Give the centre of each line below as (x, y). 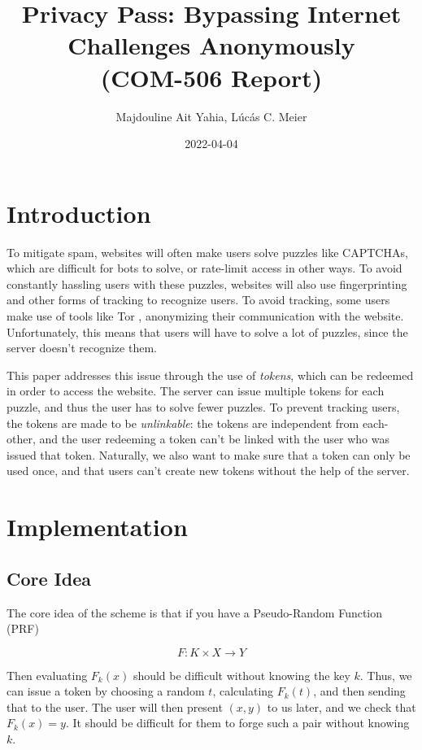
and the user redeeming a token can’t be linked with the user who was (214, 439)
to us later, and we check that (342, 706)
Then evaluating (47, 675)
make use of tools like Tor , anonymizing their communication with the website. (205, 316)
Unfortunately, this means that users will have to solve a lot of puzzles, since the (207, 331)
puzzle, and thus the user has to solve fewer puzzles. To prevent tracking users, (203, 406)
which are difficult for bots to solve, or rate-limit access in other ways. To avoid (204, 268)
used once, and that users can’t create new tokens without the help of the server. (208, 471)
